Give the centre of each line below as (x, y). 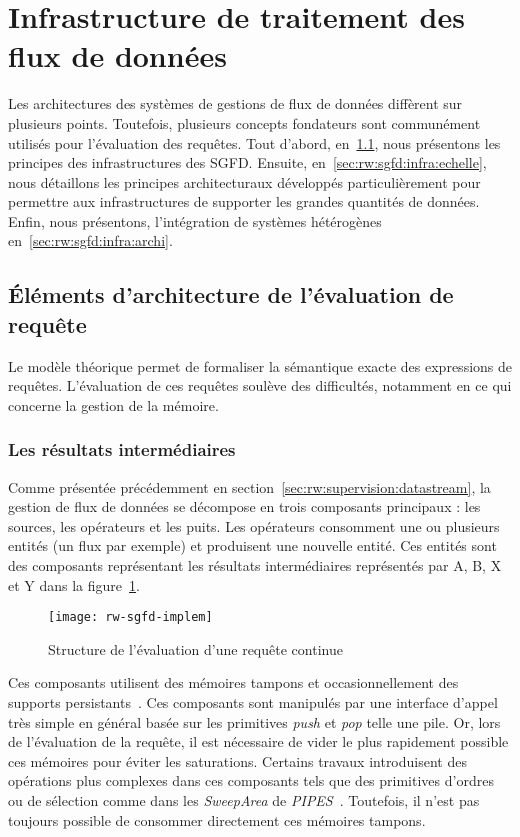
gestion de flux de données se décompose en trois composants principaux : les (244, 506)
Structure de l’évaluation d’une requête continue (195, 648)
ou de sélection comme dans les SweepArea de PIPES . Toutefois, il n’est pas (244, 800)
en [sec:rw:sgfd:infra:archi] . (90, 240)
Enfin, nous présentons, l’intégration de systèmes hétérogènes (195, 220)
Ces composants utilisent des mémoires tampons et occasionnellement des (233, 682)
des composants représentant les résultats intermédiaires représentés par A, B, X (255, 565)
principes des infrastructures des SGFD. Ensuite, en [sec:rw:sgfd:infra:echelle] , (247, 162)
